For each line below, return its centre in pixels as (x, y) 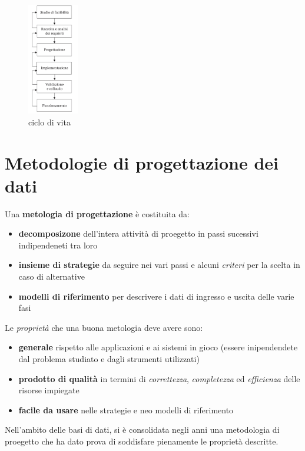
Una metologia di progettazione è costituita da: (97, 213)
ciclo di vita (49, 122)
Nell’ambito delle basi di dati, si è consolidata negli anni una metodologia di (142, 430)
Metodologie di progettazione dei (142, 162)
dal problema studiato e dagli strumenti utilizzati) (109, 358)
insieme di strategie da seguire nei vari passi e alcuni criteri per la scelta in (159, 265)
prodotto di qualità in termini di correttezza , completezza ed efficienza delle (159, 378)
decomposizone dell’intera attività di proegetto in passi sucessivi (138, 233)
